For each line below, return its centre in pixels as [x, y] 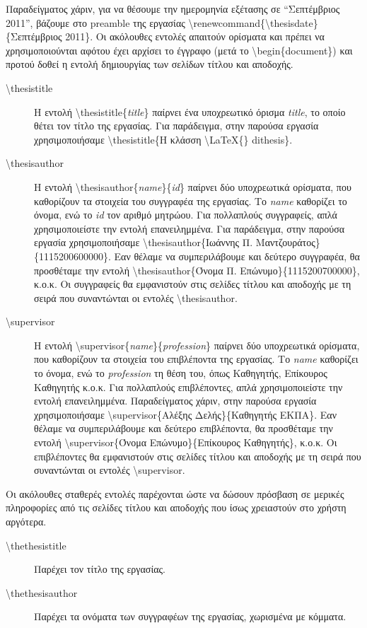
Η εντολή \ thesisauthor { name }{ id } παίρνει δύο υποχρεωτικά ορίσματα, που [193, 186]
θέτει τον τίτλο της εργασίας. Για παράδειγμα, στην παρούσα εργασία [176, 126]
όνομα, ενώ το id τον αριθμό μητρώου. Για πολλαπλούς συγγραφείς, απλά [186, 215]
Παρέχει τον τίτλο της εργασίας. [100, 569]
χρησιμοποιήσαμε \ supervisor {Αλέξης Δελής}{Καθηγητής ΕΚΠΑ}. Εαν [186, 414]
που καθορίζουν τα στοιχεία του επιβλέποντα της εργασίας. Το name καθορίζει [196, 359]
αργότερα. [26, 521]
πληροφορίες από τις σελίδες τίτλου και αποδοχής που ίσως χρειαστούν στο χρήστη [176, 507]
